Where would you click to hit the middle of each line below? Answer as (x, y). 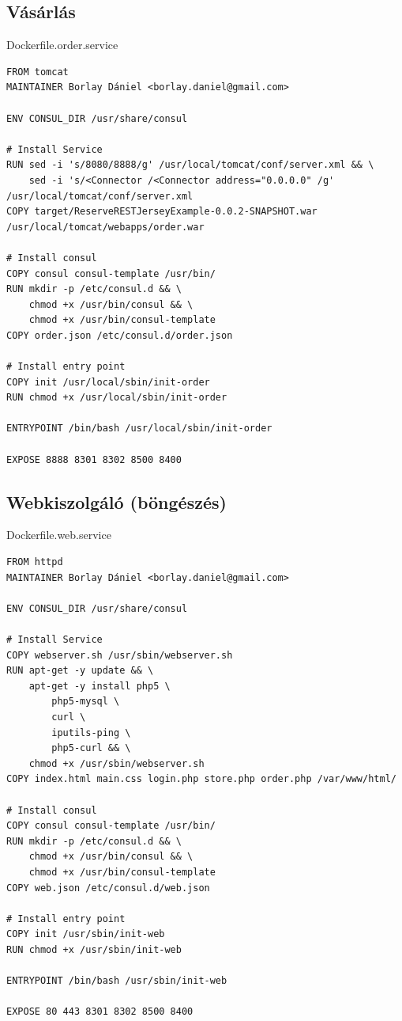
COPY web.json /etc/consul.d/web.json (108, 888)
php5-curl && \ (91, 748)
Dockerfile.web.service (59, 535)
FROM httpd (35, 562)
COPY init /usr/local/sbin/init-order (108, 382)
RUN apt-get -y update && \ (80, 671)
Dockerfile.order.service (62, 45)
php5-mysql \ (86, 702)
